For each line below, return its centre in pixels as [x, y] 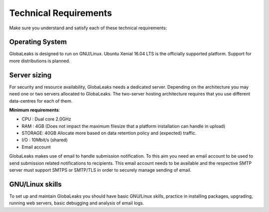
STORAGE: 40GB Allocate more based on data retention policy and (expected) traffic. [109, 133]
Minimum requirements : [35, 110]
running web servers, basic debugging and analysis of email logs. [77, 203]
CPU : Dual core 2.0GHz [47, 119]
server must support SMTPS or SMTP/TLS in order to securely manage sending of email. [100, 170]
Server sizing [30, 75]
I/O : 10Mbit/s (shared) [45, 140]
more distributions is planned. [40, 61]
